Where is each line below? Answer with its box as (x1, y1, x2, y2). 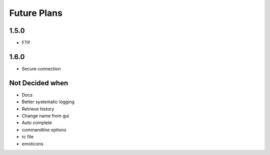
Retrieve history (21, 106, 54, 112)
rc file (21, 134, 34, 140)
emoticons (21, 141, 43, 147)
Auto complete (21, 120, 52, 126)
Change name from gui (21, 113, 69, 119)
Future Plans (9, 7, 62, 18)
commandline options (21, 127, 66, 133)
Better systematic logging (21, 99, 75, 105)
